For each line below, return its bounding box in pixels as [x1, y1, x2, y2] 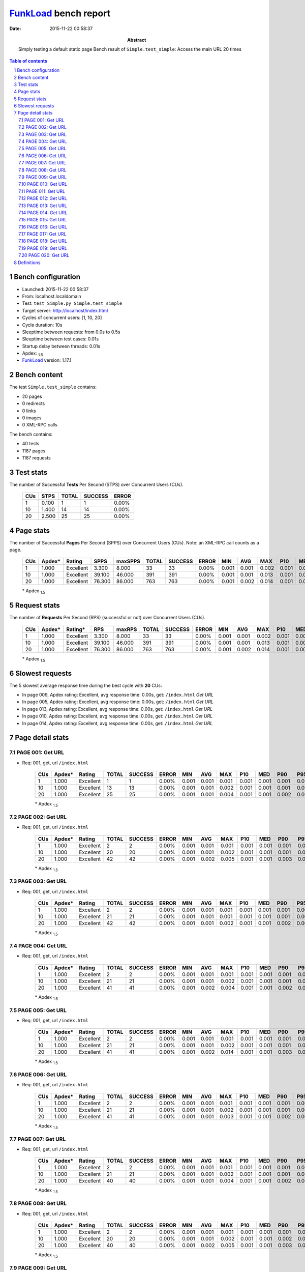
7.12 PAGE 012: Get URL [18, 195, 67, 201]
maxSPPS [116, 558, 141, 565]
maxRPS [116, 626, 137, 633]
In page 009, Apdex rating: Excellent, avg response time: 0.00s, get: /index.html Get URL [22, 692, 213, 698]
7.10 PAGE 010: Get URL [18, 181, 68, 187]
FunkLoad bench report [9, 8, 111, 19]
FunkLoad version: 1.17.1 [22, 357, 72, 363]
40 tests [22, 441, 40, 447]
